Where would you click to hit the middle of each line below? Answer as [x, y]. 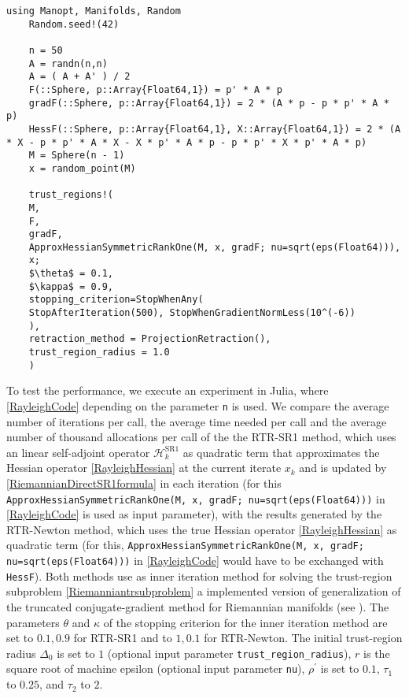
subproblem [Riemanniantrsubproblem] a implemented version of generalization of [204, 591]
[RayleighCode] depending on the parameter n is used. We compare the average [198, 405]
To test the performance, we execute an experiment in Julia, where [168, 390]
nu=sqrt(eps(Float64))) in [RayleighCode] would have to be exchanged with [195, 561]
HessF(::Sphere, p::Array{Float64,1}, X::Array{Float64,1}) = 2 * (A [215, 129]
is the [377, 653]
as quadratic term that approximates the [281, 452]
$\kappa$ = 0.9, [71, 286]
